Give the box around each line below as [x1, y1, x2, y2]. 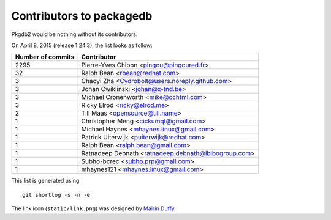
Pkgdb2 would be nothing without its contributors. [11, 31, 138, 38]
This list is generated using [11, 177, 80, 185]
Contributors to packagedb [11, 9, 153, 23]
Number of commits [15, 53, 75, 61]
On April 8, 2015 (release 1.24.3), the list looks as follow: [11, 42, 153, 49]
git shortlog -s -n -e [22, 191, 91, 198]
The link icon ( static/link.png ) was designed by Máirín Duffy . [11, 205, 176, 212]
